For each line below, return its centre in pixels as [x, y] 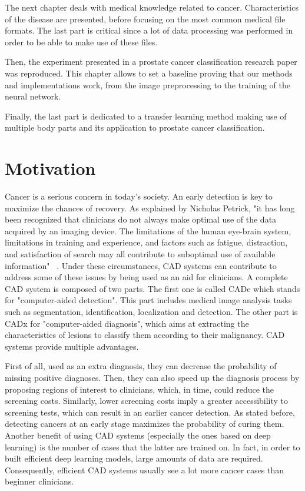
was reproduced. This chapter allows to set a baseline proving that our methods [149, 73]
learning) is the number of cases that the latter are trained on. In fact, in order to [152, 447]
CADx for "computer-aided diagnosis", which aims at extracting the [127, 323]
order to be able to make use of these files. [81, 42]
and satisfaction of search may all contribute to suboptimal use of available [140, 254]
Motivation [50, 168]
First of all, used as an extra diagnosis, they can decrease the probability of [141, 366]
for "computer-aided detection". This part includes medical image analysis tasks [148, 300]
